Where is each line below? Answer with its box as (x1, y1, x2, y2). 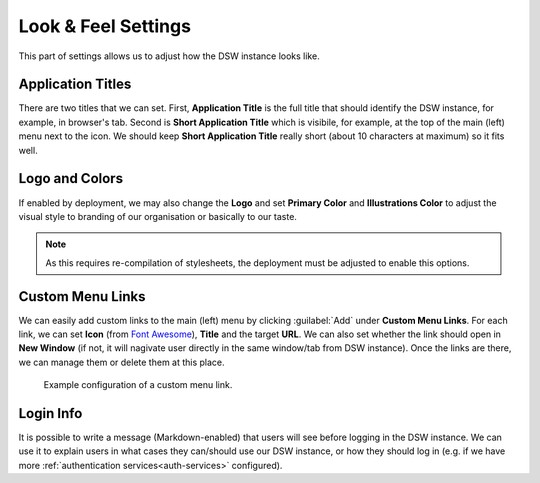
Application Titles (18, 76, 132, 93)
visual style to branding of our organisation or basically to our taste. (18, 210, 297, 222)
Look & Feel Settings (18, 15, 192, 37)
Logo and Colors (18, 170, 124, 187)
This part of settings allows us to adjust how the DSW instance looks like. (18, 50, 320, 62)
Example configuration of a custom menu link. (43, 379, 233, 391)
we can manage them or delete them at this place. (18, 356, 225, 368)
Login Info (18, 405, 83, 422)
